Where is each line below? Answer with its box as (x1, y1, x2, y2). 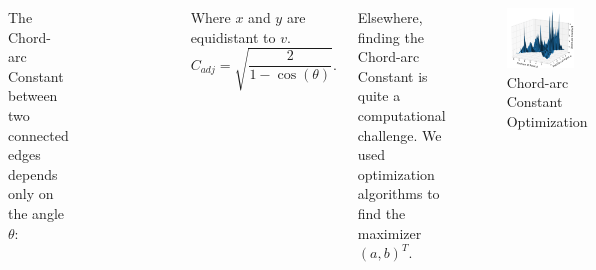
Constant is (357, 65, 428, 86)
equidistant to (190, 26, 276, 47)
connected (8, 124, 69, 145)
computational (357, 104, 446, 125)
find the (357, 202, 406, 223)
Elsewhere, (357, 7, 423, 27)
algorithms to (357, 183, 440, 204)
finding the (357, 26, 424, 47)
